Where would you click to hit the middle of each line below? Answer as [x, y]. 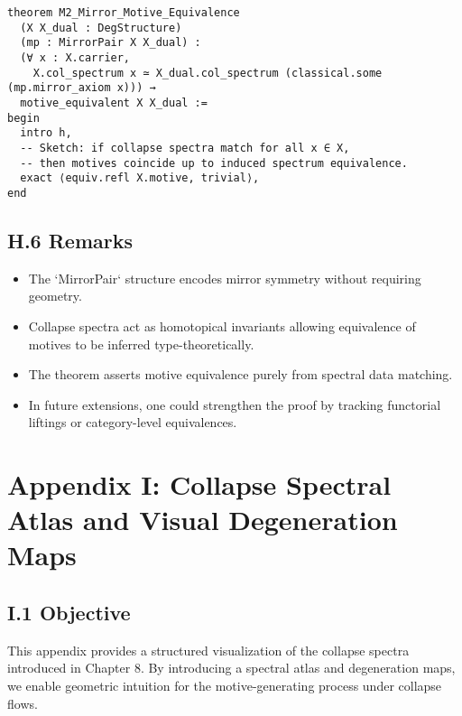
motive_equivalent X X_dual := [114, 102]
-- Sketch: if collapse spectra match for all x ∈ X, [185, 148]
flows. [23, 703]
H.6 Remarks [70, 240]
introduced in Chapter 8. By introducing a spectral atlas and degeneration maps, [231, 668]
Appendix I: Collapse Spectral [199, 484]
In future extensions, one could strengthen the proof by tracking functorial [235, 404]
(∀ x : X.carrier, [75, 57]
